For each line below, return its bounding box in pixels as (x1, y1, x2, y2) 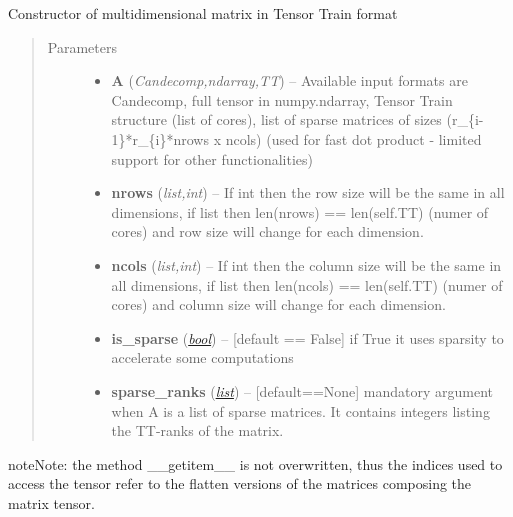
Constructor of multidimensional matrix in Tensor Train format (8, 3, 398, 23)
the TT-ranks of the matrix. (111, 420, 284, 441)
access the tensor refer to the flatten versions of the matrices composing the (8, 473, 472, 494)
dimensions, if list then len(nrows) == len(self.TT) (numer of (111, 201, 489, 222)
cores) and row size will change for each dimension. (111, 221, 424, 242)
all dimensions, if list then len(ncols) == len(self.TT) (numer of (111, 274, 503, 295)
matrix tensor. (8, 492, 95, 513)
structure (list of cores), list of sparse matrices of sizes (111, 109, 442, 130)
